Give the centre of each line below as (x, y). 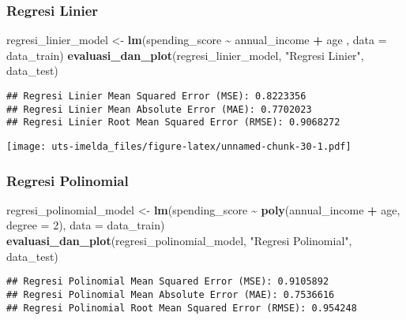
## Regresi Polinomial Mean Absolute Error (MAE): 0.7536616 (171, 294)
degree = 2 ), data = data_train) (86, 225)
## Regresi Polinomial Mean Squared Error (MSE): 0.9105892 (168, 282)
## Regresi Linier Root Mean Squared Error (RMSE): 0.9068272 (173, 123)
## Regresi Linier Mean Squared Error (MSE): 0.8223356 (156, 96)
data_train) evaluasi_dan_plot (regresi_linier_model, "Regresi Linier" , (185, 55)
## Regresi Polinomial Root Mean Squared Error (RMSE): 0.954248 (182, 308)
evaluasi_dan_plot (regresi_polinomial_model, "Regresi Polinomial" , (179, 241)
